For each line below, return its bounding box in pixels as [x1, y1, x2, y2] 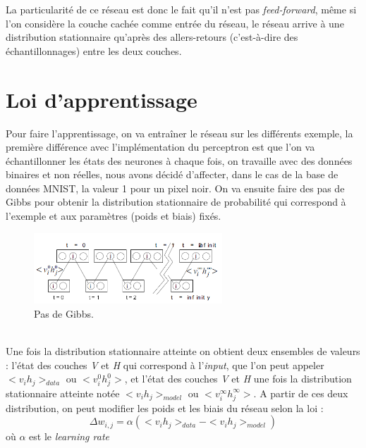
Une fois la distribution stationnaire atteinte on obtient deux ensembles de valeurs [6, 343, 360, 358]
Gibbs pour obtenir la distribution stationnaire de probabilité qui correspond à [6, 194, 346, 209]
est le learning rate [29, 429, 109, 444]
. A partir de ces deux [253, 385, 348, 400]
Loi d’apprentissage [6, 85, 197, 113]
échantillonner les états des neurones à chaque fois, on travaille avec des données [6, 153, 353, 168]
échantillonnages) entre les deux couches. [6, 43, 182, 58]
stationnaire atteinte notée [6, 385, 120, 400]
